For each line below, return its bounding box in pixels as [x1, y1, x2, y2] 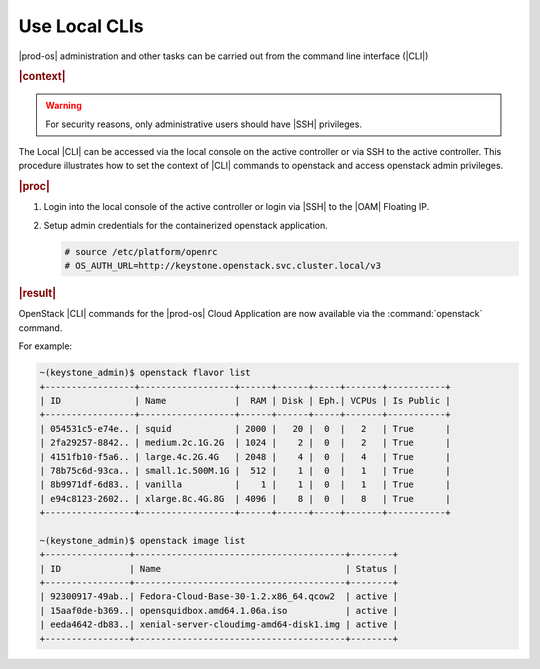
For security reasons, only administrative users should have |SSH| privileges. [45, 118, 362, 130]
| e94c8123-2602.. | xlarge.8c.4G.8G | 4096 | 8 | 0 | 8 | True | [39, 493, 452, 504]
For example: [18, 340, 73, 352]
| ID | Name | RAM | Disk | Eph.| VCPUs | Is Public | [39, 395, 452, 406]
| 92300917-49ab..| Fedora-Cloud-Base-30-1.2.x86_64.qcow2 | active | [39, 591, 399, 602]
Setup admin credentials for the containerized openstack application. [43, 219, 329, 231]
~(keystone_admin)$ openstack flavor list [39, 367, 251, 379]
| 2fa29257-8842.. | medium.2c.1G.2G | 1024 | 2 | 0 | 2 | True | [39, 437, 452, 449]
